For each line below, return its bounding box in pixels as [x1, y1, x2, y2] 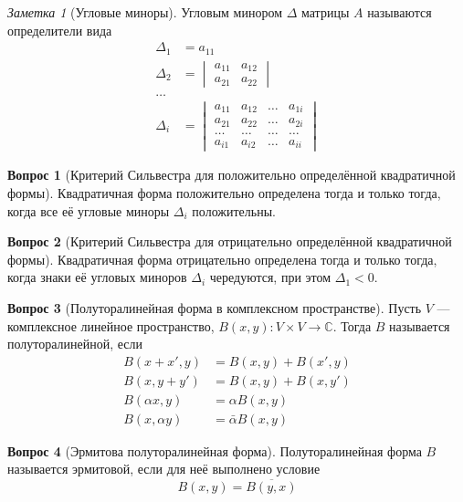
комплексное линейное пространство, [7, 316, 215, 335]
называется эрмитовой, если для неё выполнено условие [7, 459, 321, 478]
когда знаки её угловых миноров [7, 267, 187, 287]
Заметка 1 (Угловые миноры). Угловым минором [7, 3, 282, 21]
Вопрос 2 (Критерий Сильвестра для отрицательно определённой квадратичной [7, 232, 452, 251]
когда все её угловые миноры [7, 201, 170, 220]
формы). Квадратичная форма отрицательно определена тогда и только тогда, [7, 249, 437, 268]
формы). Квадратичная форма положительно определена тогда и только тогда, [7, 183, 441, 203]
